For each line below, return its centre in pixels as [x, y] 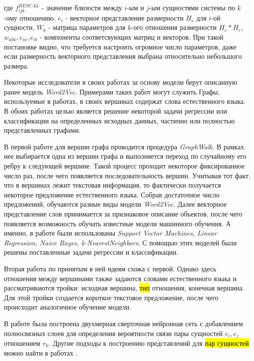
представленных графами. [42, 130]
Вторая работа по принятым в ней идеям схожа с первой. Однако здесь [110, 268]
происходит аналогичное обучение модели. [68, 307]
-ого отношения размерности [174, 27]
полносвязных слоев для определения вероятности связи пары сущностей [114, 333]
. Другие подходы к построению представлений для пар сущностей [149, 343]
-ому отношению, [30, 17]
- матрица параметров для [87, 27]
